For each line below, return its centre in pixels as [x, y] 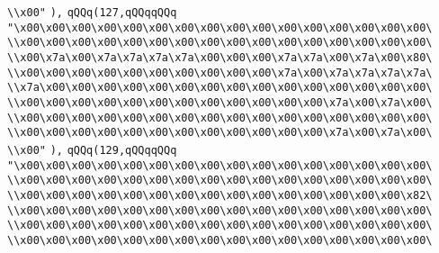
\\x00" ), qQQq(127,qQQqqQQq [92, 13]
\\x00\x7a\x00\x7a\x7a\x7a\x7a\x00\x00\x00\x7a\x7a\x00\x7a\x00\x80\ [220, 57]
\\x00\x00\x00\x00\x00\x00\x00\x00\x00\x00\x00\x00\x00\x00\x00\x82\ [220, 195]
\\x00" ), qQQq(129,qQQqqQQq [92, 150]
